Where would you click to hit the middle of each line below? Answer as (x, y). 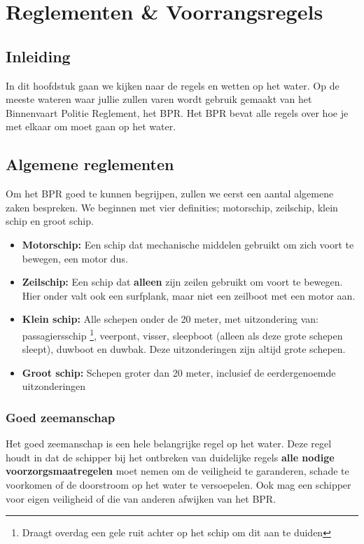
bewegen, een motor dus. (75, 258)
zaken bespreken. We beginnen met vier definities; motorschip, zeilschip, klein (172, 207)
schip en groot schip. (50, 221)
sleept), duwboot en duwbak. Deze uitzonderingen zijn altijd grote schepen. (184, 349)
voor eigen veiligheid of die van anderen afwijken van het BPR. (141, 498)
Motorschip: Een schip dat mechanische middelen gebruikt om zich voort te (188, 244)
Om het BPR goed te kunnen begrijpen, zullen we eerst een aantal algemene (170, 194)
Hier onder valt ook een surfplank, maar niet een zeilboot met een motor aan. (189, 295)
